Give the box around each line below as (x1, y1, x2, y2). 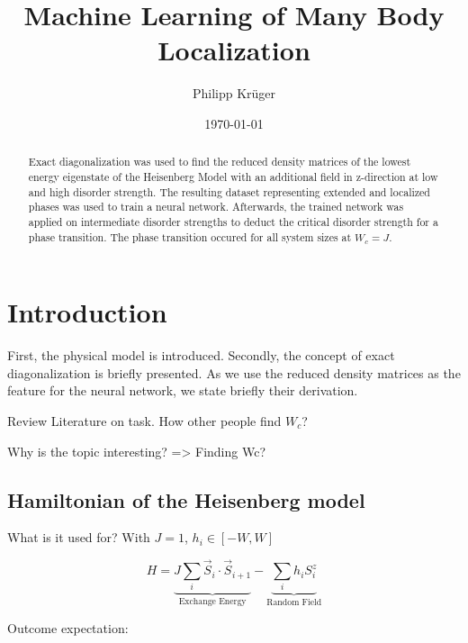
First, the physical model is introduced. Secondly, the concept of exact (7, 346, 395, 365)
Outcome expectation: (7, 618, 129, 637)
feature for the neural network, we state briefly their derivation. (7, 381, 358, 400)
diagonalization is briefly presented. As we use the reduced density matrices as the (7, 363, 461, 382)
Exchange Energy (178, 597, 247, 607)
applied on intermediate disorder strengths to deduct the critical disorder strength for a (28, 213, 438, 229)
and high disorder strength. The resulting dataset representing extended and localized (28, 184, 430, 199)
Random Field (266, 598, 322, 608)
